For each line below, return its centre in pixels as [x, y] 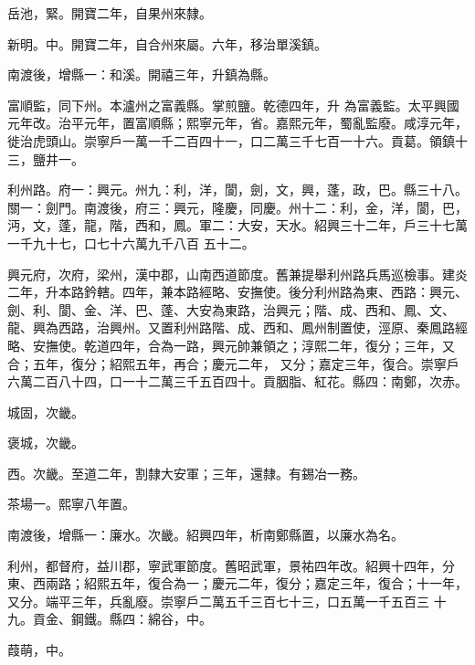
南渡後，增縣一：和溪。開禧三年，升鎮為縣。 [142, 74]
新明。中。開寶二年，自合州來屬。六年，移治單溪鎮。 [167, 43]
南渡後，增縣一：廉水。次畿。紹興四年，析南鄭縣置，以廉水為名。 [206, 535]
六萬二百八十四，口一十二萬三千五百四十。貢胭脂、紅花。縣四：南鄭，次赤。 [237, 381]
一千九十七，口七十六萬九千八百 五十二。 [131, 243]
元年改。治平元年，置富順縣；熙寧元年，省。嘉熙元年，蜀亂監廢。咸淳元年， [237, 123]
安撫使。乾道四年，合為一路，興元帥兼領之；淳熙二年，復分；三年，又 [243, 345]
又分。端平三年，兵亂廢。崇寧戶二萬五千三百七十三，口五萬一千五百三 [218, 601]
